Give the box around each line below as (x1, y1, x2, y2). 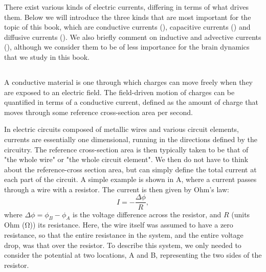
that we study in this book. (4, 51, 90, 62)
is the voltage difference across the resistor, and (73, 209, 221, 219)
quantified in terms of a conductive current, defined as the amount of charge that (4, 97, 258, 107)
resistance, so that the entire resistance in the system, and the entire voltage (4, 229, 243, 240)
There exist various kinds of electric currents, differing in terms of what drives (4, 2, 249, 12)
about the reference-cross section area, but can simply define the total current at (4, 164, 257, 174)
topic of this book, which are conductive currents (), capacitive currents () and (4, 21, 251, 32)
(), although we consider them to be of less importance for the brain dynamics (4, 41, 250, 52)
